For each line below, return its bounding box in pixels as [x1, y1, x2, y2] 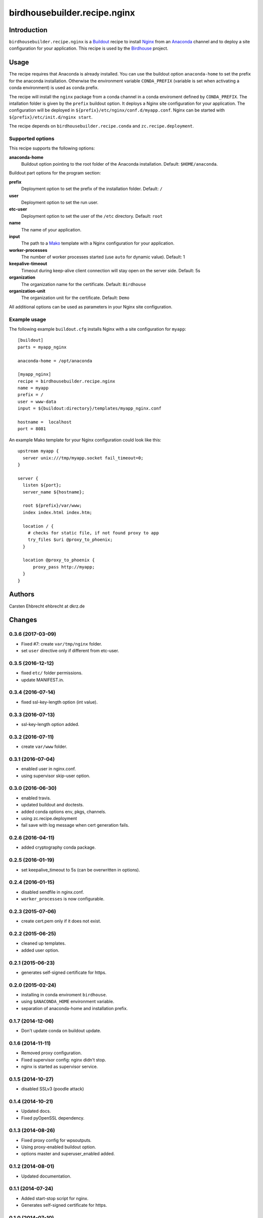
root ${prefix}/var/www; [22, 503, 82, 509]
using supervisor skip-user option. [21, 773, 91, 779]
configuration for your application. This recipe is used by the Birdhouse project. [9, 45, 169, 51]
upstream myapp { [18, 448, 59, 454]
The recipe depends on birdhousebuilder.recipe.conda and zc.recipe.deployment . [9, 123, 194, 129]
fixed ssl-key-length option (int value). [21, 699, 98, 705]
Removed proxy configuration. [21, 1050, 82, 1056]
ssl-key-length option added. [21, 721, 80, 727]
